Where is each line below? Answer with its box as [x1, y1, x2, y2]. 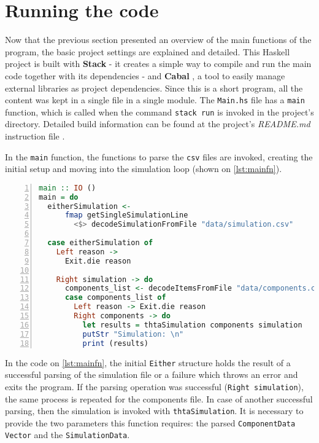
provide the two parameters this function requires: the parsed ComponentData [5, 416, 296, 429]
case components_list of [64, 293, 166, 302]
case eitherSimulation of [47, 238, 153, 248]
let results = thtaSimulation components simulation [82, 320, 302, 329]
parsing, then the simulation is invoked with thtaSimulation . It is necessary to [5, 404, 304, 417]
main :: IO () [39, 183, 96, 192]
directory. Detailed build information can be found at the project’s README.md [5, 117, 310, 130]
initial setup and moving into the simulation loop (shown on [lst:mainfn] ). [5, 162, 282, 175]
